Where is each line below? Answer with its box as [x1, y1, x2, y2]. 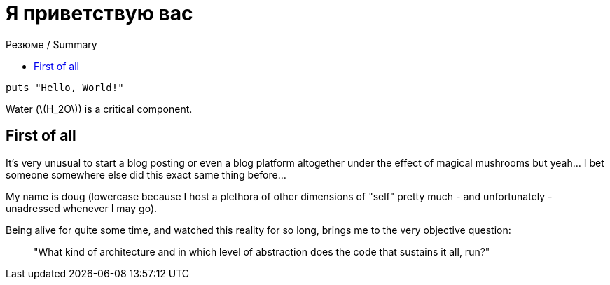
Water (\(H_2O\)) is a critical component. [6, 102, 193, 115]
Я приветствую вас [6, 1, 193, 25]
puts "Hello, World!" [6, 81, 124, 93]
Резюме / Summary [6, 38, 97, 50]
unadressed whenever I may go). [6, 202, 158, 214]
